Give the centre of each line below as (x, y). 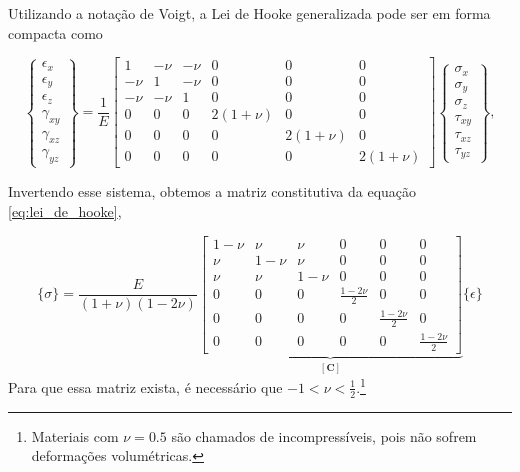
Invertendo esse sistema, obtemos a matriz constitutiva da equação (212, 191)
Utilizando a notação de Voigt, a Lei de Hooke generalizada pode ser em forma (249, 13)
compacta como (55, 32)
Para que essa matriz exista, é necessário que (145, 386)
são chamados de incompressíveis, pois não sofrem (324, 435)
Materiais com (75, 435)
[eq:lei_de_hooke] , (65, 210)
